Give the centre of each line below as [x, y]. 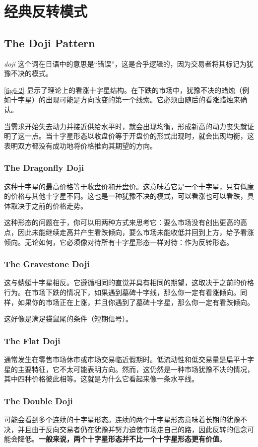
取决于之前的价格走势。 [49, 205]
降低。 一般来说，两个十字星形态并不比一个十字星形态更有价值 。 [122, 439]
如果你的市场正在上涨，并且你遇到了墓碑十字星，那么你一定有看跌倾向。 [136, 302]
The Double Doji [38, 401]
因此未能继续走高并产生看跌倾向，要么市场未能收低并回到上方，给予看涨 [136, 232]
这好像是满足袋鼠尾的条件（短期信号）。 [68, 319]
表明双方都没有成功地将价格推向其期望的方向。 [80, 145]
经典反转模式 [46, 11]
